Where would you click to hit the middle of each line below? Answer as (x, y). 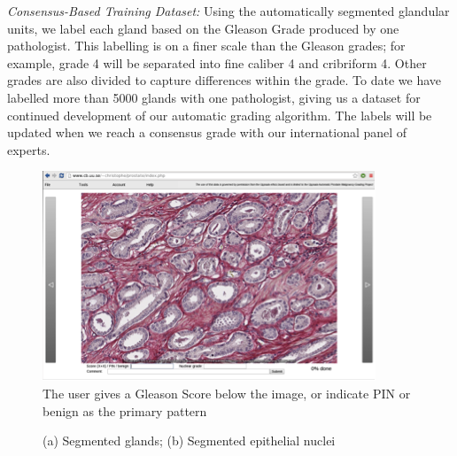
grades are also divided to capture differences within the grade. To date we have (224, 80)
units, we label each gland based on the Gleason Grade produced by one (203, 28)
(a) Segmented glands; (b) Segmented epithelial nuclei (189, 441)
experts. (29, 149)
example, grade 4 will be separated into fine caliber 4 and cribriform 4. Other (217, 62)
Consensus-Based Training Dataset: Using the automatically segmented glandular (228, 11)
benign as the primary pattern (125, 410)
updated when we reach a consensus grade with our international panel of (207, 132)
